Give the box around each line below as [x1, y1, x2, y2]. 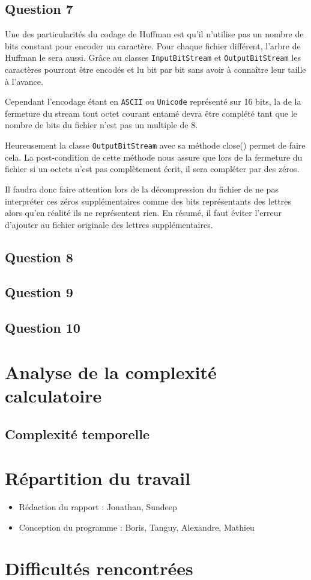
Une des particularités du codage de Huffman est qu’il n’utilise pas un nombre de [5, 28, 304, 40]
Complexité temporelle [5, 424, 149, 443]
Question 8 [5, 247, 73, 266]
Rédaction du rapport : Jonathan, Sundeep [19, 501, 177, 513]
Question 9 [5, 283, 73, 301]
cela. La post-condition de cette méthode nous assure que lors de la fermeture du [5, 150, 303, 163]
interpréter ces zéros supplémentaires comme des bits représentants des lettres [5, 194, 291, 207]
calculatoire [5, 383, 102, 408]
